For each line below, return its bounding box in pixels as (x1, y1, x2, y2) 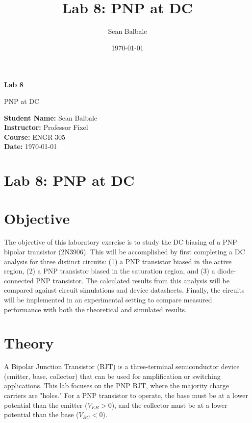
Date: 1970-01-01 (4, 141, 57, 151)
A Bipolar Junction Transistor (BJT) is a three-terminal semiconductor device (4, 361, 240, 372)
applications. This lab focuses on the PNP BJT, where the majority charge (4, 380, 229, 391)
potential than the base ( (4, 409, 79, 420)
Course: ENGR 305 (4, 131, 66, 142)
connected (4, 275, 34, 285)
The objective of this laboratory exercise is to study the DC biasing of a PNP (4, 237, 237, 247)
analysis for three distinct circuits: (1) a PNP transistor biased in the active (4, 256, 232, 266)
